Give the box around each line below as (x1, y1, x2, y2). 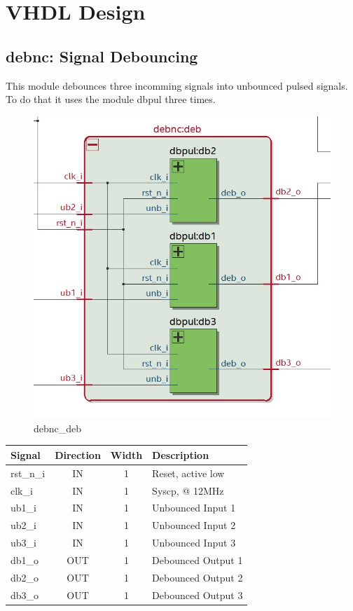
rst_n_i (11, 465, 46, 480)
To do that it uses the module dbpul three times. (6, 92, 216, 107)
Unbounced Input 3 (152, 535, 236, 550)
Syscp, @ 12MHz (152, 483, 224, 497)
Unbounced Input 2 (152, 518, 236, 533)
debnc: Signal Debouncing (6, 45, 198, 67)
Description (152, 447, 209, 462)
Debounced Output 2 (152, 570, 243, 584)
